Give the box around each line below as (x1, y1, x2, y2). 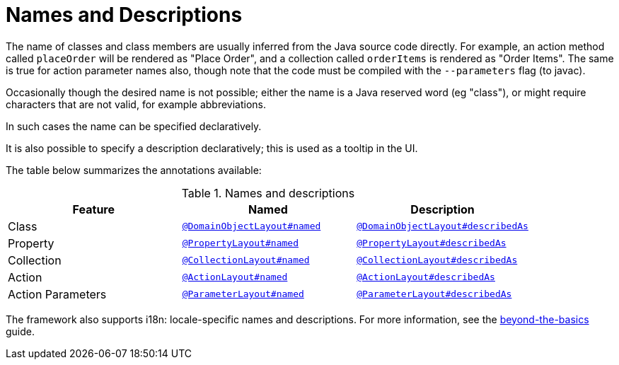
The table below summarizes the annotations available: (6, 163, 262, 176)
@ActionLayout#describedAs (357, 272, 495, 283)
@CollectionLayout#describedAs (357, 255, 518, 266)
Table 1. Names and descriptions (181, 185, 355, 200)
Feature (72, 202, 115, 216)
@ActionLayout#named (182, 272, 288, 283)
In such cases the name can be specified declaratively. (6, 120, 262, 132)
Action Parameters (8, 286, 107, 301)
